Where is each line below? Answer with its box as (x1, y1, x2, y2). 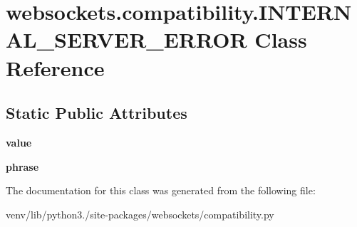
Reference (6, 53, 105, 82)
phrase (6, 159, 39, 174)
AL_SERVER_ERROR (6, 25, 247, 54)
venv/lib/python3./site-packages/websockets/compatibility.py (6, 206, 274, 221)
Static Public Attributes (6, 102, 187, 124)
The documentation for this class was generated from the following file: (6, 183, 316, 198)
